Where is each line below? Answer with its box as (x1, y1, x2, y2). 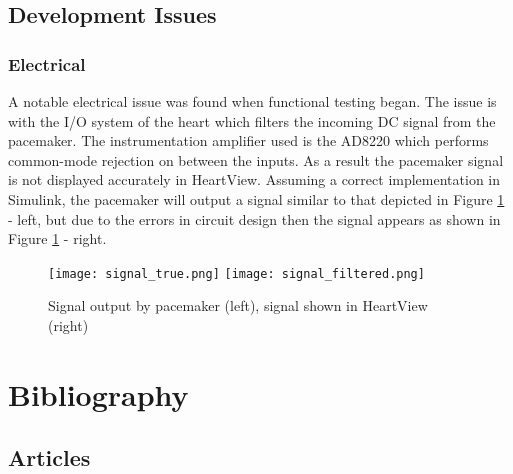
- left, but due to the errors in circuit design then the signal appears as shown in (8, 208, 501, 229)
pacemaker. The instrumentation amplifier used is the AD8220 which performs (8, 130, 489, 151)
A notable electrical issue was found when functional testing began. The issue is (8, 91, 497, 111)
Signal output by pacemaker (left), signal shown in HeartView (48, 295, 428, 316)
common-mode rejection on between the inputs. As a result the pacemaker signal (8, 149, 504, 170)
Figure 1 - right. (8, 228, 107, 249)
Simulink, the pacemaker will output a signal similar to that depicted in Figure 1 (8, 188, 505, 209)
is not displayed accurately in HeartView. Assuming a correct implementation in (8, 169, 500, 190)
